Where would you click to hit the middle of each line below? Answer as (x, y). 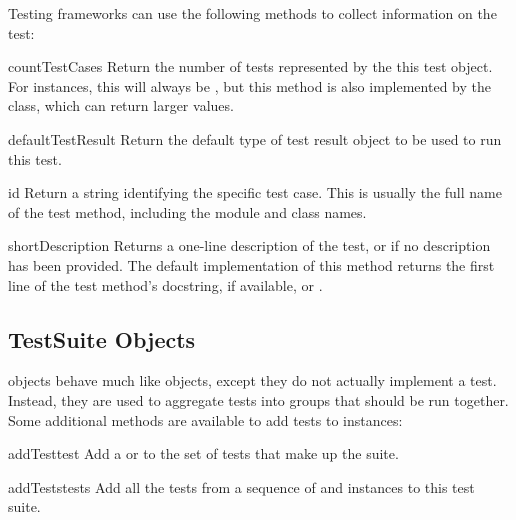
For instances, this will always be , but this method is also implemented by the (249, 85)
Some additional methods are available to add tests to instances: (205, 419)
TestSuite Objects (102, 338)
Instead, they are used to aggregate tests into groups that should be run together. (258, 399)
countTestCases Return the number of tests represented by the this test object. (250, 66)
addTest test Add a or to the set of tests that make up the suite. (203, 453)
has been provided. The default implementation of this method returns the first (251, 264)
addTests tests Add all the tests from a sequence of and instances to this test (241, 486)
